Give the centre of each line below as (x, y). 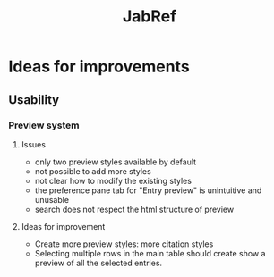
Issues (34, 144)
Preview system (44, 125)
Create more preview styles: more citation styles (124, 244)
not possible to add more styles (93, 171)
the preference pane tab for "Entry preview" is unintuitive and (148, 190)
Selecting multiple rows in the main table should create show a (150, 253)
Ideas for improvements (99, 67)
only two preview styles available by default (116, 162)
